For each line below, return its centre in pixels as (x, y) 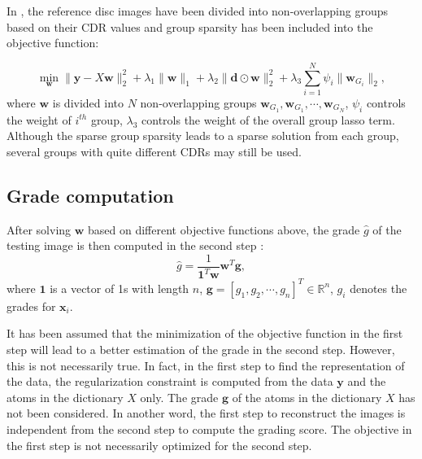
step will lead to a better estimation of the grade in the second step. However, (201, 350)
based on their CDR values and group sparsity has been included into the (190, 26)
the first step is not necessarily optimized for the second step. (159, 445)
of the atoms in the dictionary (307, 397)
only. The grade (179, 397)
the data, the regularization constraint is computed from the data (170, 381)
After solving (39, 229)
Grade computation (90, 195)
